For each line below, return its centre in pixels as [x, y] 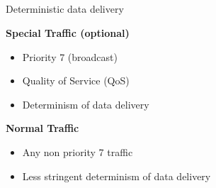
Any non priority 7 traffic [78, 151]
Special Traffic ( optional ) [68, 32]
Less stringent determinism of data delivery [116, 176]
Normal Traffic [42, 128]
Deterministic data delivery [65, 9]
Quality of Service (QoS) [76, 81]
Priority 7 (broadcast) [70, 56]
